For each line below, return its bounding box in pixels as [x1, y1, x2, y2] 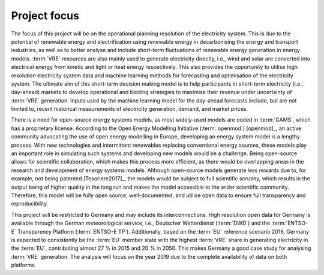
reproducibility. [11, 200, 49, 207]
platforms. [11, 261, 37, 269]
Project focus [11, 9, 79, 22]
